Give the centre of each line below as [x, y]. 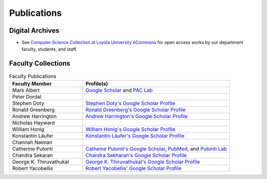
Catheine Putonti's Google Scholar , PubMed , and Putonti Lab [156, 149]
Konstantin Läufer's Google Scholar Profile [135, 135]
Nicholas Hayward [33, 122]
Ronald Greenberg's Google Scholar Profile [135, 110]
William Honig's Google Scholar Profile [130, 129]
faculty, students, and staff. [49, 49]
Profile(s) [97, 83]
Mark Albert [26, 90]
